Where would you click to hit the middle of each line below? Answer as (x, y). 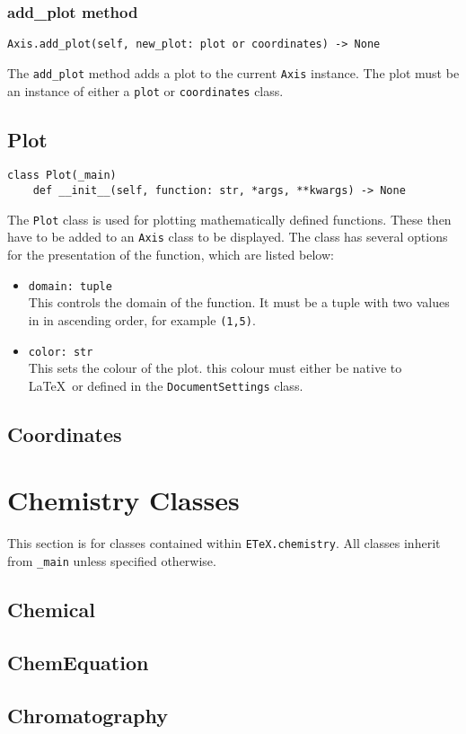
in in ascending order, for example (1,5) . (142, 319)
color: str (61, 352)
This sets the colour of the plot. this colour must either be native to (215, 368)
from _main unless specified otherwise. (112, 560)
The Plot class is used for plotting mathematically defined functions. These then (229, 219)
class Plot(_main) (62, 176)
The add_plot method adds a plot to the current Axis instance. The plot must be (233, 72)
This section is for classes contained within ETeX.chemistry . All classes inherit (224, 543)
